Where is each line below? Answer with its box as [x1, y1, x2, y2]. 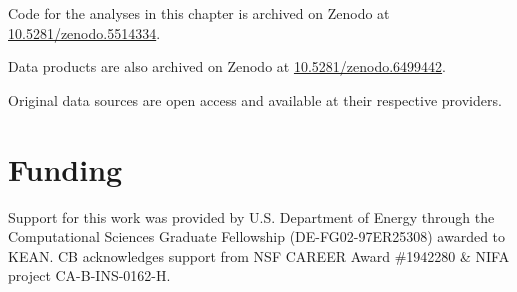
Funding [8, 148, 123, 189]
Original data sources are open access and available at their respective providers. [8, 89, 502, 110]
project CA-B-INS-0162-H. [8, 265, 171, 286]
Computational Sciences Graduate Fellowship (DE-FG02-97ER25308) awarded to [8, 226, 506, 247]
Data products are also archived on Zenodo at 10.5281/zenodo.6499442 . [8, 56, 447, 77]
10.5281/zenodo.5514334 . [8, 22, 161, 43]
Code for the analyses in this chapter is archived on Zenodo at [8, 3, 390, 23]
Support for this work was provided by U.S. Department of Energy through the [8, 206, 495, 227]
